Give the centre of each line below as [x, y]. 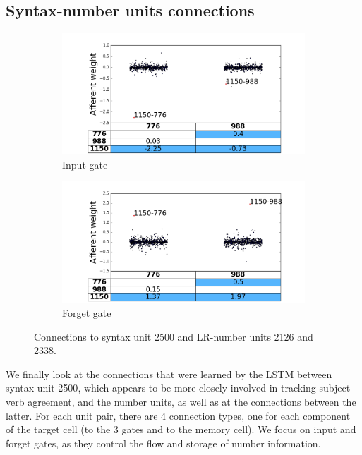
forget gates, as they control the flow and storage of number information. [163, 443]
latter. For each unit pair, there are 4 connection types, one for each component [178, 415]
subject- [336, 388]
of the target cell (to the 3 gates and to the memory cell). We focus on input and [181, 429]
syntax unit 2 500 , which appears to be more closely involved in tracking [161, 388]
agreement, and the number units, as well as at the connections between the [192, 401]
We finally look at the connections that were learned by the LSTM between [169, 374]
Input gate [85, 164]
